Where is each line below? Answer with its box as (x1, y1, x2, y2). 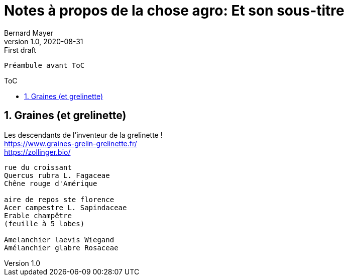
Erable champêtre (4, 211, 72, 220)
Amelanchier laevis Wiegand (4, 235, 114, 244)
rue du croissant (4, 163, 72, 171)
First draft (4, 45, 36, 54)
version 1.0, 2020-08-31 (4, 37, 83, 46)
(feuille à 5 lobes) (4, 219, 85, 228)
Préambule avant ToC (4, 61, 85, 69)
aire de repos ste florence (4, 195, 114, 204)
